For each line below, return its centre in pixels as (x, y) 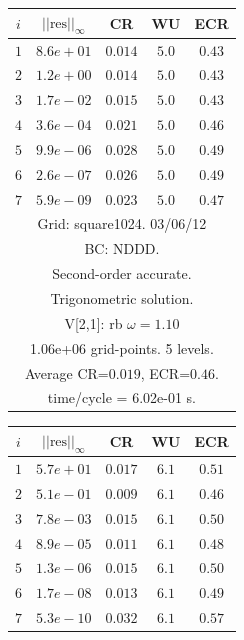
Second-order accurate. (122, 273)
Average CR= (66, 372)
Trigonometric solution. (122, 297)
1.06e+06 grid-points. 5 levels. (122, 347)
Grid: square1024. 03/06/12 (122, 223)
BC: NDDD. (122, 248)
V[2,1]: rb (93, 322)
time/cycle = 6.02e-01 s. (122, 397)
